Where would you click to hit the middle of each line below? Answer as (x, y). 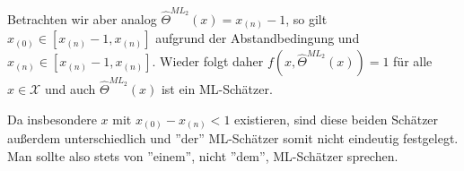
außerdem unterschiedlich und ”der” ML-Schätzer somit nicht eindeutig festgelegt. (233, 138)
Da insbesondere (52, 119)
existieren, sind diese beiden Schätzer (337, 119)
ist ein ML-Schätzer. (217, 88)
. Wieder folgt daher (208, 61)
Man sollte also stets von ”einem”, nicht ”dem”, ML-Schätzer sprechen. (203, 155)
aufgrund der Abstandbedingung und (258, 38)
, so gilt (306, 18)
